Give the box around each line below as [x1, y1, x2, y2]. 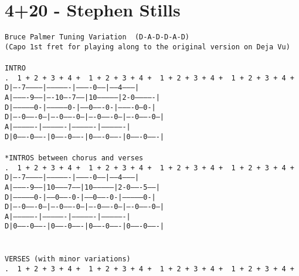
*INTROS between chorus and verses [5, 153, 144, 162]
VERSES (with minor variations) [5, 255, 131, 264]
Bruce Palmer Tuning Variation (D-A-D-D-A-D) [5, 33, 189, 42]
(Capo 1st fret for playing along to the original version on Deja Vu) [5, 42, 290, 51]
